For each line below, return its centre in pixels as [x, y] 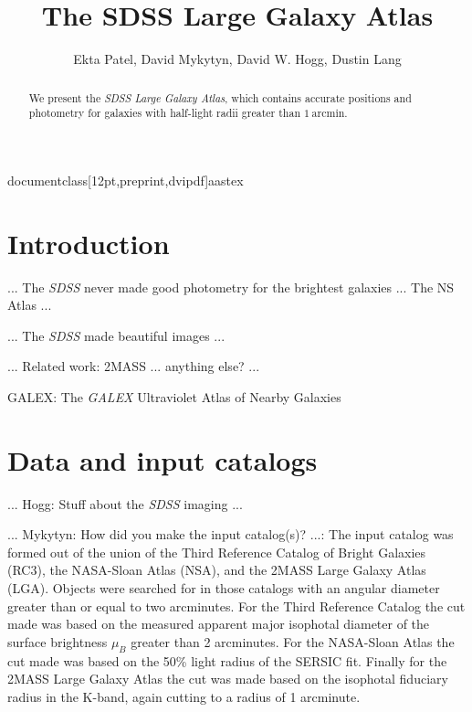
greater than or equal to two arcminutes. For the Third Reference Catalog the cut [236, 606]
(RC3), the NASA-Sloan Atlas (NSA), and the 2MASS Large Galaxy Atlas [217, 570]
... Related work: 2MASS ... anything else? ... [134, 366]
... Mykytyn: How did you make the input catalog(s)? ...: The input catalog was [231, 534]
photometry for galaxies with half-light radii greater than [165, 113]
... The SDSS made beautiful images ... [116, 335]
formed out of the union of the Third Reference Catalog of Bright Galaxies [217, 552]
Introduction [89, 243]
